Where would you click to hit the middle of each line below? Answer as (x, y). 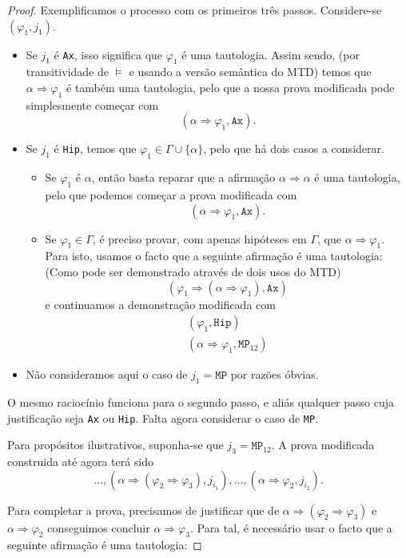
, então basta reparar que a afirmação (183, 177)
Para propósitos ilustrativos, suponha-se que (115, 445)
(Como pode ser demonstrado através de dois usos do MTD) (193, 271)
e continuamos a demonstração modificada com (160, 304)
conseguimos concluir (99, 527)
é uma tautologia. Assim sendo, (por (271, 54)
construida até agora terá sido (81, 462)
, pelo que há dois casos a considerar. (294, 149)
